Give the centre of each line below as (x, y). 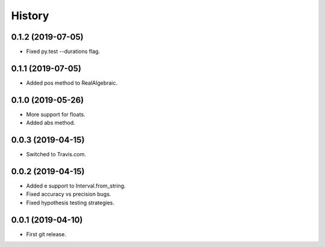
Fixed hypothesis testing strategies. (70, 203)
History (30, 16)
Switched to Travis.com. (56, 154)
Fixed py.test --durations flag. (63, 52)
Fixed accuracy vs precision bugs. (69, 194)
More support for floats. (56, 114)
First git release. (46, 234)
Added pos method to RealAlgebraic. (72, 83)
